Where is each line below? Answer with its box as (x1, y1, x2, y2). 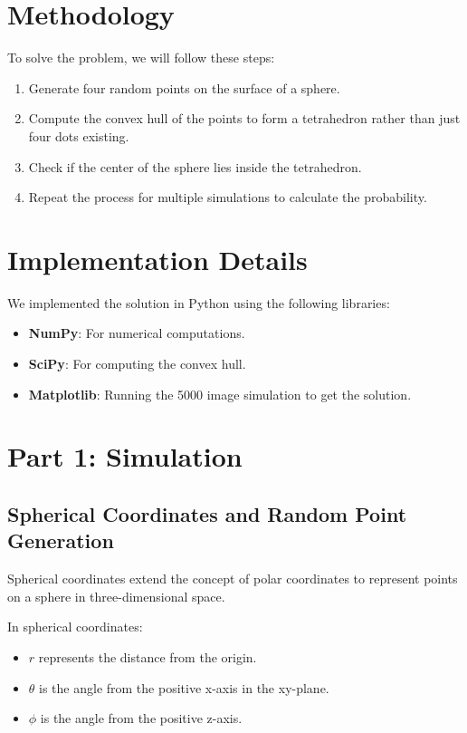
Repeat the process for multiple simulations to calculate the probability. (28, 188, 427, 207)
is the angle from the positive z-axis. (40, 709, 243, 728)
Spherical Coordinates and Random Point (7, 499, 407, 527)
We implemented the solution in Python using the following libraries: (7, 293, 390, 312)
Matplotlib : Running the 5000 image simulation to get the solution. (28, 384, 412, 403)
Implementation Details (7, 240, 308, 277)
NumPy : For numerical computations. (28, 323, 245, 342)
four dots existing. (28, 126, 129, 145)
